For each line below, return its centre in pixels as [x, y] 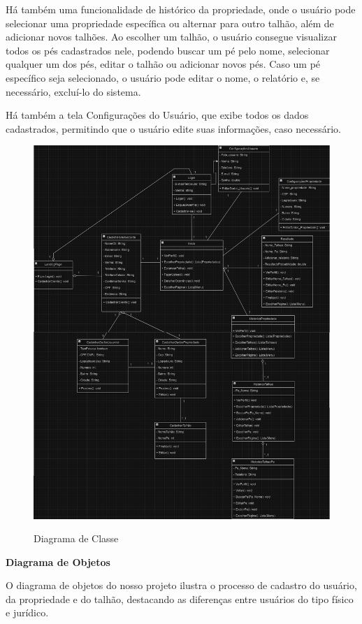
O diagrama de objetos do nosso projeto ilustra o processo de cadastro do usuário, [181, 585]
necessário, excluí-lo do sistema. [73, 91]
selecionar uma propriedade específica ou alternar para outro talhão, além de [170, 23]
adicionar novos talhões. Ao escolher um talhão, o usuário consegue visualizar [171, 37]
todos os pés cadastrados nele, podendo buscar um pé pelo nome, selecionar [168, 50]
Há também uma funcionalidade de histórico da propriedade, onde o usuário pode [181, 9]
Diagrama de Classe [76, 538]
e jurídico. [27, 612]
